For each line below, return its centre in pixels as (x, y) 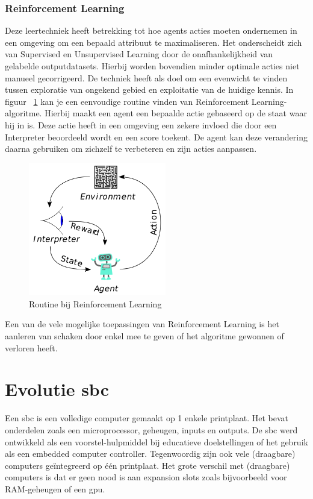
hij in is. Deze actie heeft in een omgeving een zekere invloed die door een (141, 124)
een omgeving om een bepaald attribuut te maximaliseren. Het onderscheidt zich (153, 42)
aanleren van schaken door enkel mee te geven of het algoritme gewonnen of (144, 336)
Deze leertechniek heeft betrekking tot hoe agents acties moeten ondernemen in (151, 30)
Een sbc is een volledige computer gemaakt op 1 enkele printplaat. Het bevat (147, 418)
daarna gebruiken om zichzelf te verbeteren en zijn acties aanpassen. (131, 149)
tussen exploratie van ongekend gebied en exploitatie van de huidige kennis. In (149, 89)
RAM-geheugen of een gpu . (55, 488)
